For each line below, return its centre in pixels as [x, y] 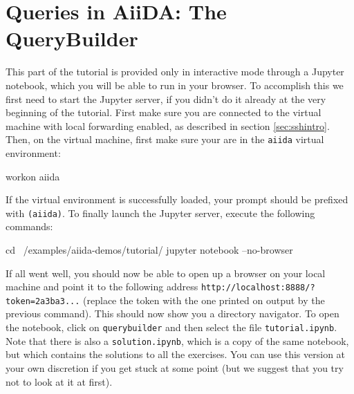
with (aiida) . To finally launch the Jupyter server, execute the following [160, 213]
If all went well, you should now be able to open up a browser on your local [166, 273]
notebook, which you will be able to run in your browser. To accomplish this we [175, 85]
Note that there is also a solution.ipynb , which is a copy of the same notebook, [177, 340]
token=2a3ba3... [43, 301]
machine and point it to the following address [102, 287]
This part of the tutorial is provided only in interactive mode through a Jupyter [175, 72]
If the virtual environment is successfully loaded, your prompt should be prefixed [177, 199]
